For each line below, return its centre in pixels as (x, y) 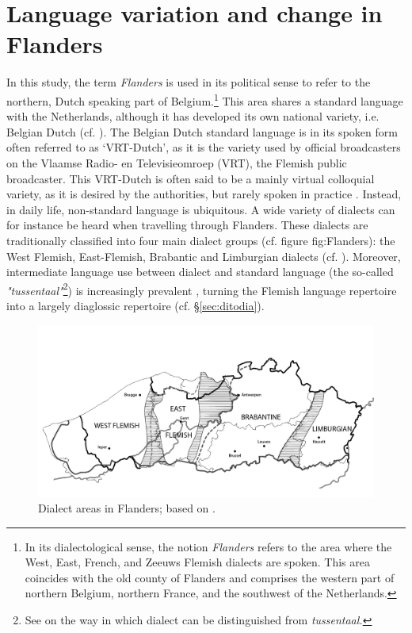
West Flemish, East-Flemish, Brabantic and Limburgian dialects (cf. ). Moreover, (204, 256)
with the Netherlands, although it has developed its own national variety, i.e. (193, 116)
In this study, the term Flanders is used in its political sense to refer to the (189, 82)
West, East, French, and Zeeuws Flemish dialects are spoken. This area (197, 562)
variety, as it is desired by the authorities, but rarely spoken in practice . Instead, (204, 194)
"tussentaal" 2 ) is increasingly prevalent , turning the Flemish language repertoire (202, 289)
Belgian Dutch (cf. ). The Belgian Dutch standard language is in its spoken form (202, 131)
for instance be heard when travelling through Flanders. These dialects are (187, 225)
